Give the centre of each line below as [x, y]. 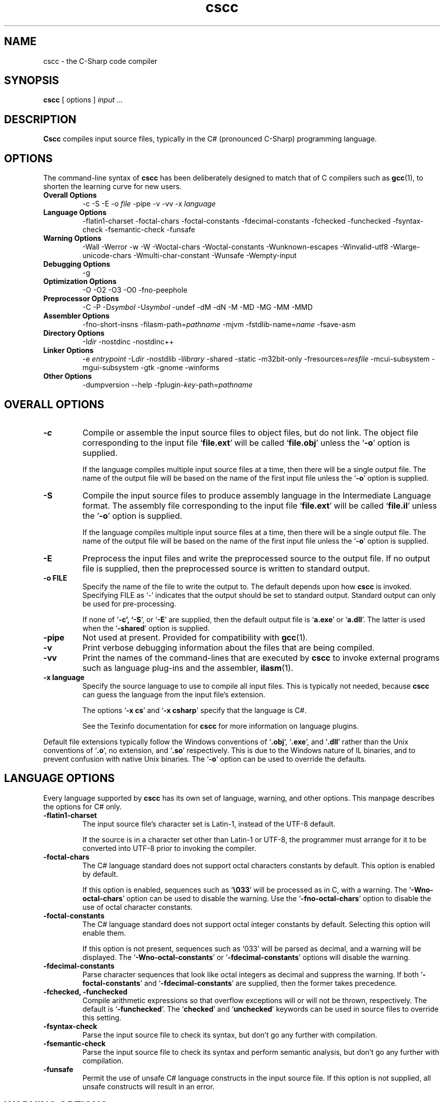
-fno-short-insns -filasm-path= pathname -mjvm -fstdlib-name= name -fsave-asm [219, 325]
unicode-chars [107, 256]
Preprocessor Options [81, 299]
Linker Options [68, 350]
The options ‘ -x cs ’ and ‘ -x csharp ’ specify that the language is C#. [194, 710]
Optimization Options [80, 281]
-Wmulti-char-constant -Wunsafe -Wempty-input [215, 256]
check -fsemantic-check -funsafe [139, 230]
